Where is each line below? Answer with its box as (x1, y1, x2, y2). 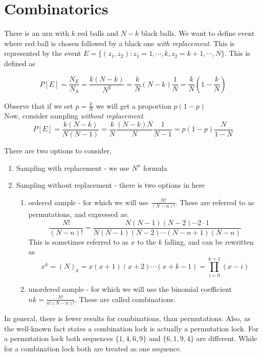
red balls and (77, 28, 119, 38)
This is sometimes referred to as (28, 236, 128, 247)
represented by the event (4, 48, 81, 58)
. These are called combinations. (75, 293, 176, 304)
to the (137, 236, 156, 247)
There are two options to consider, (4, 145, 112, 155)
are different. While (196, 333, 257, 344)
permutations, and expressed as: (28, 209, 129, 220)
